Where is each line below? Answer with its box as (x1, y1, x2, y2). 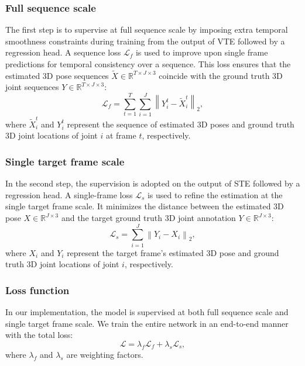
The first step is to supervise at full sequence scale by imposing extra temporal (5, 23, 288, 36)
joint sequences (5, 81, 59, 93)
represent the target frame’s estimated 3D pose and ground (67, 246, 279, 258)
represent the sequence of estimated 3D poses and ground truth (67, 118, 294, 130)
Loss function (5, 282, 70, 297)
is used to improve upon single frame (135, 46, 268, 58)
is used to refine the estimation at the (147, 188, 283, 201)
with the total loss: (5, 329, 73, 341)
